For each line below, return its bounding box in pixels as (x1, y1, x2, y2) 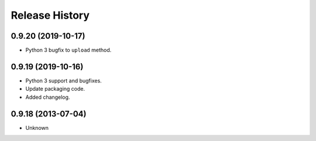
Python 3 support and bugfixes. (25, 77, 102, 84)
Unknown (25, 124, 49, 131)
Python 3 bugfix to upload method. (25, 47, 112, 54)
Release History (11, 9, 90, 22)
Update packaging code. (25, 85, 85, 92)
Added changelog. (25, 94, 70, 101)
